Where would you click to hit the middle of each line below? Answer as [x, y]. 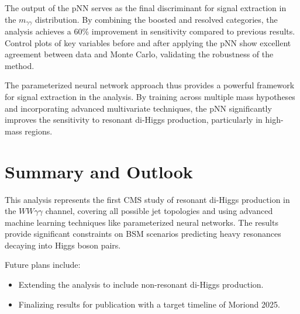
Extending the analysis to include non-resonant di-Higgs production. [141, 284]
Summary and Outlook [99, 171]
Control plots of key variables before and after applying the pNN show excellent [148, 42]
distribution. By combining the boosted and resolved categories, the [156, 19]
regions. [39, 131]
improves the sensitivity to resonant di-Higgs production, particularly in [134, 120]
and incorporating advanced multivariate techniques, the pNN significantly [138, 108]
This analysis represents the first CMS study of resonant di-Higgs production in [147, 199]
